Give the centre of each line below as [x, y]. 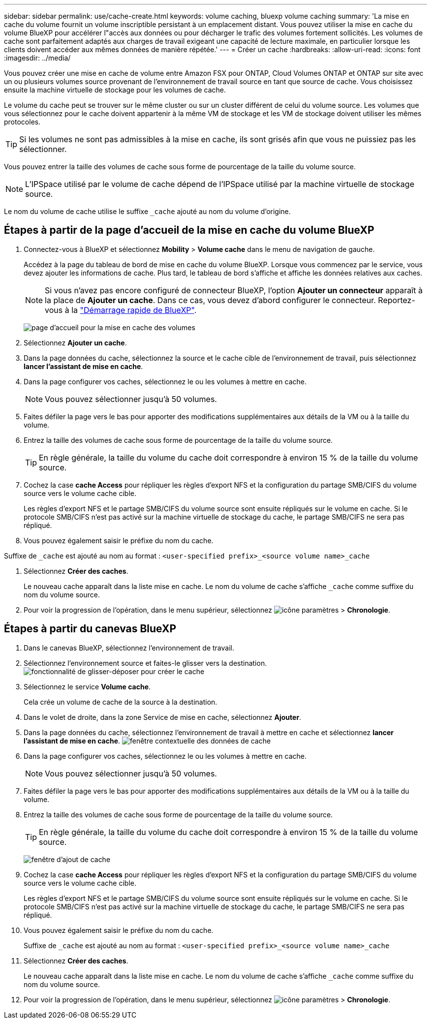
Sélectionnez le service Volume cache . [87, 686]
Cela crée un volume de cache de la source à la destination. [121, 702]
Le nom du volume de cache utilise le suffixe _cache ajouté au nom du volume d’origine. [147, 211]
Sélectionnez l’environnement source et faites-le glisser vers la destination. [145, 663]
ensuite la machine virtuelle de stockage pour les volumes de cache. [115, 90]
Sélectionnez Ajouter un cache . [75, 342]
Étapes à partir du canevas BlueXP [90, 629]
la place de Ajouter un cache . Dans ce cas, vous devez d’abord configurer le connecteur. [210, 300]
